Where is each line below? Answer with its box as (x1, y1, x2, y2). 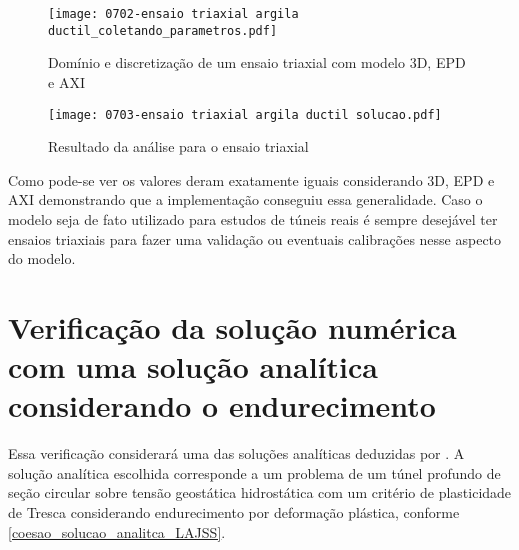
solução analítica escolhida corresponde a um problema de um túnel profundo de (8, 462, 501, 483)
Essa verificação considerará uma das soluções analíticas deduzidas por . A (8, 443, 465, 464)
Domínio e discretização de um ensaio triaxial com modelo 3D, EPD (48, 52, 466, 73)
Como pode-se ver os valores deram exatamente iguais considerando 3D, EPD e (8, 169, 495, 190)
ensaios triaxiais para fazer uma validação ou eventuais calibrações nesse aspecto (8, 228, 502, 249)
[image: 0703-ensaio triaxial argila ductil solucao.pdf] (48, 107, 442, 122)
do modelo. (8, 248, 76, 269)
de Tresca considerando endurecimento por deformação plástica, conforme (8, 502, 460, 522)
